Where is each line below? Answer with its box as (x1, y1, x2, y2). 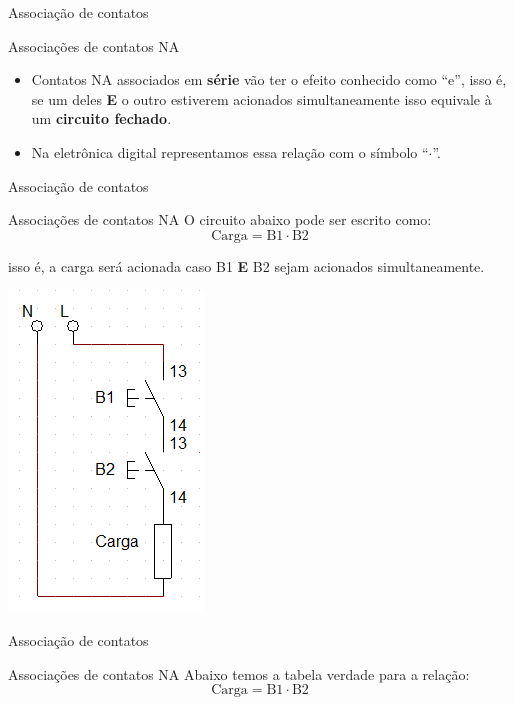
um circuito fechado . (31, 108, 172, 129)
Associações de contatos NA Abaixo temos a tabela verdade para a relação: (8, 663, 470, 684)
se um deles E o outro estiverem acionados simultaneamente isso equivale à (31, 88, 492, 109)
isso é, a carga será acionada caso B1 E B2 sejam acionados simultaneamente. (8, 255, 485, 276)
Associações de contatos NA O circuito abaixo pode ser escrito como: (8, 209, 432, 230)
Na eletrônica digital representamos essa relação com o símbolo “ (31, 141, 429, 162)
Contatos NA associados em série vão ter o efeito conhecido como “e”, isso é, (31, 69, 507, 90)
